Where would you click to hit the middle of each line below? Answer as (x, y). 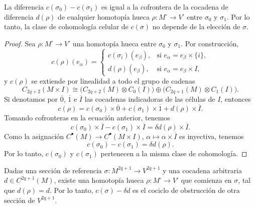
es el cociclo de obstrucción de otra (186, 190)
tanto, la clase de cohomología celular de (66, 26)
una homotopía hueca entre (114, 43)
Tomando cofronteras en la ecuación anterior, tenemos (87, 117)
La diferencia (24, 7)
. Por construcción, (210, 43)
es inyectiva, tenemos (212, 136)
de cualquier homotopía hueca (104, 16)
